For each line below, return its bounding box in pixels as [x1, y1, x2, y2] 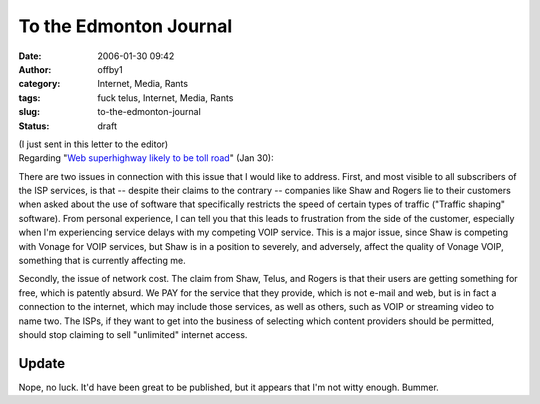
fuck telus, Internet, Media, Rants [97, 91, 234, 104]
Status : [18, 120, 50, 132]
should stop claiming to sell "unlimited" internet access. [18, 328, 248, 340]
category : [18, 78, 61, 90]
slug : [18, 106, 40, 118]
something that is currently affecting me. [18, 255, 186, 267]
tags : [18, 91, 41, 104]
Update [18, 355, 66, 372]
